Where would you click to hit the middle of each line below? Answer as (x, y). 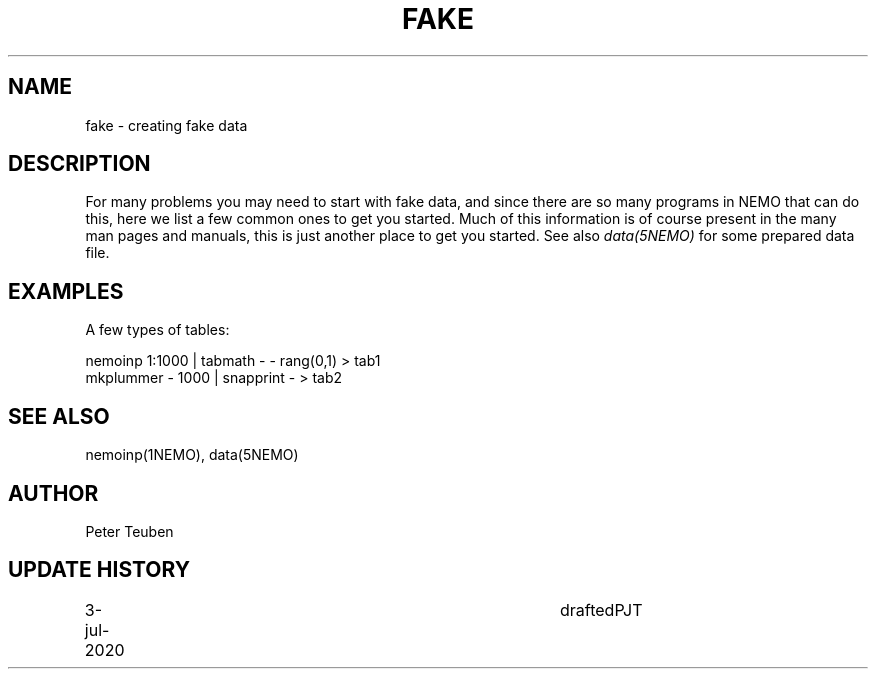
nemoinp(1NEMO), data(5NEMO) (192, 455)
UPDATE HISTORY (99, 570)
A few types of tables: (157, 330)
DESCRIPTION (79, 164)
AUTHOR (53, 493)
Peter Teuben (129, 531)
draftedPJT (601, 609)
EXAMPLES (66, 291)
